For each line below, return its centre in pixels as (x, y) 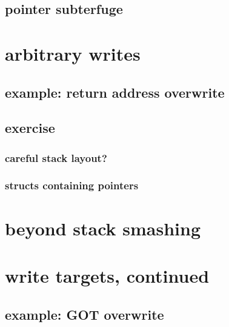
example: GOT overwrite (85, 314)
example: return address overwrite (115, 92)
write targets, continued (107, 275)
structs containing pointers (72, 185)
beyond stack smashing (103, 228)
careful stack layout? (56, 157)
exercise (30, 128)
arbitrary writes (73, 53)
